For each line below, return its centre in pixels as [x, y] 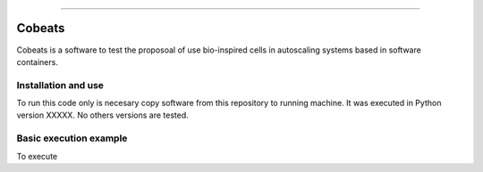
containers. [37, 61]
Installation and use [60, 85]
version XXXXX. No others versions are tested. [103, 115]
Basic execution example [72, 138]
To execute [37, 156]
